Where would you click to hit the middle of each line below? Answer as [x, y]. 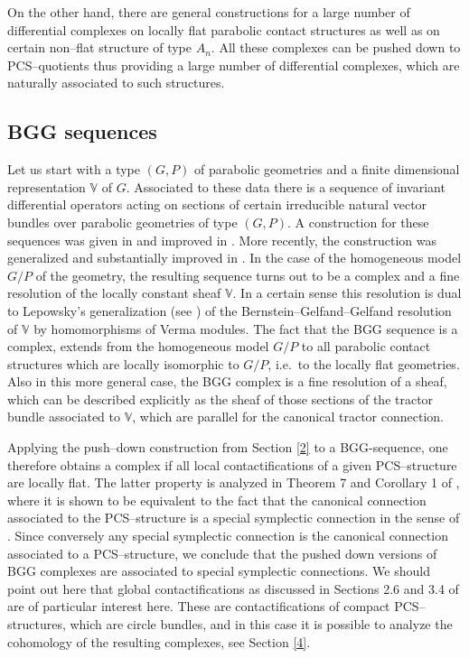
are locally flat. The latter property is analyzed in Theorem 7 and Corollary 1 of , [234, 482]
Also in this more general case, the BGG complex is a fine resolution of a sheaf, [227, 381]
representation [47, 186]
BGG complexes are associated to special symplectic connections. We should [219, 571]
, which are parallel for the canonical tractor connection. [288, 417]
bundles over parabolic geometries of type [122, 222]
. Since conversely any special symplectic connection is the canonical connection [228, 536]
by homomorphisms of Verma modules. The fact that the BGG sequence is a [246, 328]
